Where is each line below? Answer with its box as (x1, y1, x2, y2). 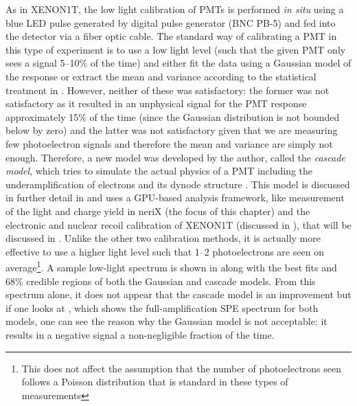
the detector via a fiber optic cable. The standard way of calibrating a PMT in (5, 29, 337, 43)
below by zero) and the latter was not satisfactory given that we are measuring (5, 123, 338, 137)
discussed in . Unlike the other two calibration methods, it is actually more (5, 231, 321, 245)
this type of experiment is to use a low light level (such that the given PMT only (5, 42, 346, 56)
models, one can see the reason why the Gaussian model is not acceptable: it (5, 314, 327, 328)
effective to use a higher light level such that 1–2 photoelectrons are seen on (5, 244, 324, 258)
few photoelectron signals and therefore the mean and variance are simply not (5, 136, 333, 150)
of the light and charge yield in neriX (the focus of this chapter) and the (5, 203, 310, 218)
